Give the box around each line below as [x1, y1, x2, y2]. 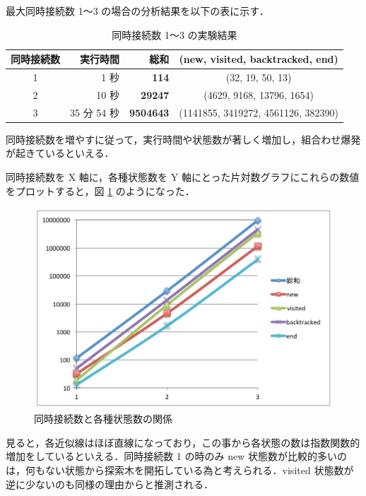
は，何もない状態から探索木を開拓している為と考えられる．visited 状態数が [6, 462, 354, 477]
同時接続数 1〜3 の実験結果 [112, 27, 237, 42]
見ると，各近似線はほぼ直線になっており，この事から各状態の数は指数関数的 [6, 435, 360, 449]
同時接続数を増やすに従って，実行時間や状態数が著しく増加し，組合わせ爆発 [6, 131, 361, 146]
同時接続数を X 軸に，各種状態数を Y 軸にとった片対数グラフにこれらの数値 [6, 170, 360, 184]
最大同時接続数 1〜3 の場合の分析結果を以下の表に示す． [6, 4, 269, 18]
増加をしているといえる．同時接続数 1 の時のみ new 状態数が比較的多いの [6, 449, 347, 463]
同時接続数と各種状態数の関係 [34, 411, 172, 426]
